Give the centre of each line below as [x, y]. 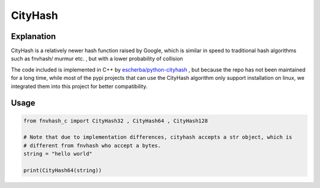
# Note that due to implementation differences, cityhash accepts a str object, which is [158, 137]
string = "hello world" [58, 154]
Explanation [33, 36]
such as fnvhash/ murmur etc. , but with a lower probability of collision [97, 59]
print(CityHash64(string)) [63, 170]
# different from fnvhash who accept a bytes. [92, 145]
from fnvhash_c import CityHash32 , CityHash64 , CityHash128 [116, 121]
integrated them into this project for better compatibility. [79, 86]
